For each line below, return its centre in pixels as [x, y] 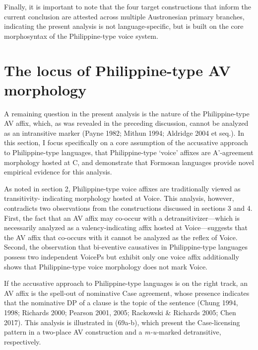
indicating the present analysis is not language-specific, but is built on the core [124, 26]
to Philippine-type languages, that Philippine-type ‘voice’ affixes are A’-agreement [129, 152]
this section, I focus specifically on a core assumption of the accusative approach [126, 142]
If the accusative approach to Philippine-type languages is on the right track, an [126, 283]
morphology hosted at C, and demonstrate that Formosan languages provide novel [129, 162]
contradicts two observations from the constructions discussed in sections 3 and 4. [128, 208]
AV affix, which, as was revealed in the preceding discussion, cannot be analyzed [126, 123]
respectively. [23, 341]
